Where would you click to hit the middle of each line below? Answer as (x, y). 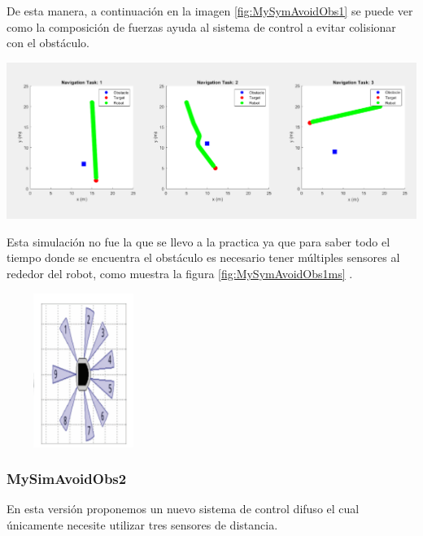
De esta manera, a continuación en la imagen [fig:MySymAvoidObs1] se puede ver (210, 11)
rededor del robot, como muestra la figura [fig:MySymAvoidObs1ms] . (180, 273)
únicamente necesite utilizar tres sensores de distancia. (142, 524)
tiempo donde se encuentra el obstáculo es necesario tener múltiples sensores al (203, 257)
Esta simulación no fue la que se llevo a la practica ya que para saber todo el (198, 241)
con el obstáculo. (48, 43)
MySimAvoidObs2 (67, 479)
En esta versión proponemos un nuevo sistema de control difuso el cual (183, 509)
